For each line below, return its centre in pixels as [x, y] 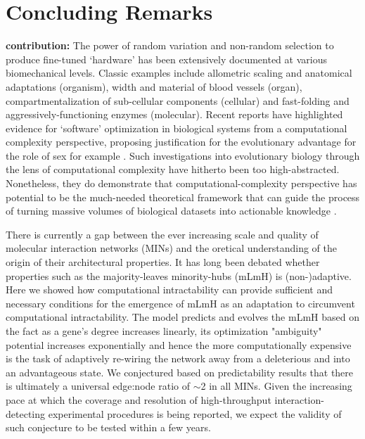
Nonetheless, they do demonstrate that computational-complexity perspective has [181, 183]
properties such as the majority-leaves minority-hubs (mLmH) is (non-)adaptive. [179, 275]
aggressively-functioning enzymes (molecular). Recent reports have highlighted [174, 114]
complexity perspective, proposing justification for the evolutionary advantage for [181, 142]
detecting [25, 413]
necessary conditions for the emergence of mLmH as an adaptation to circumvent [180, 303]
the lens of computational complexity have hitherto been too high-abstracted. [173, 169]
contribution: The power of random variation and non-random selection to [170, 45]
